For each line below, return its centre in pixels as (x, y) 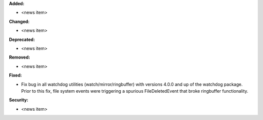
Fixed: (15, 75)
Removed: (19, 57)
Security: (19, 100)
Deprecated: (22, 40)
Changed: (19, 21)
